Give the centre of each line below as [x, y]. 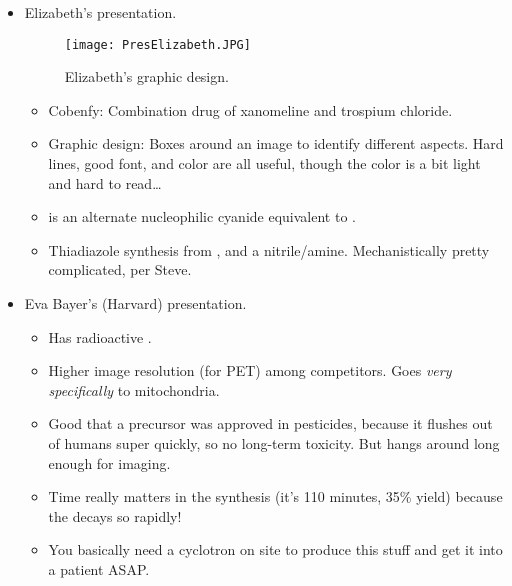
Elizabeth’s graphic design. [146, 76]
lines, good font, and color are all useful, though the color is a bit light [264, 163]
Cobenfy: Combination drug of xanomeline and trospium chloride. [250, 109]
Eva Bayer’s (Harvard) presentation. [135, 303]
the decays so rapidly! [115, 515]
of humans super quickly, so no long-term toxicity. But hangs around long [274, 442]
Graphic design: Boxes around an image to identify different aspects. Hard [276, 143]
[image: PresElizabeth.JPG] [157, 44]
